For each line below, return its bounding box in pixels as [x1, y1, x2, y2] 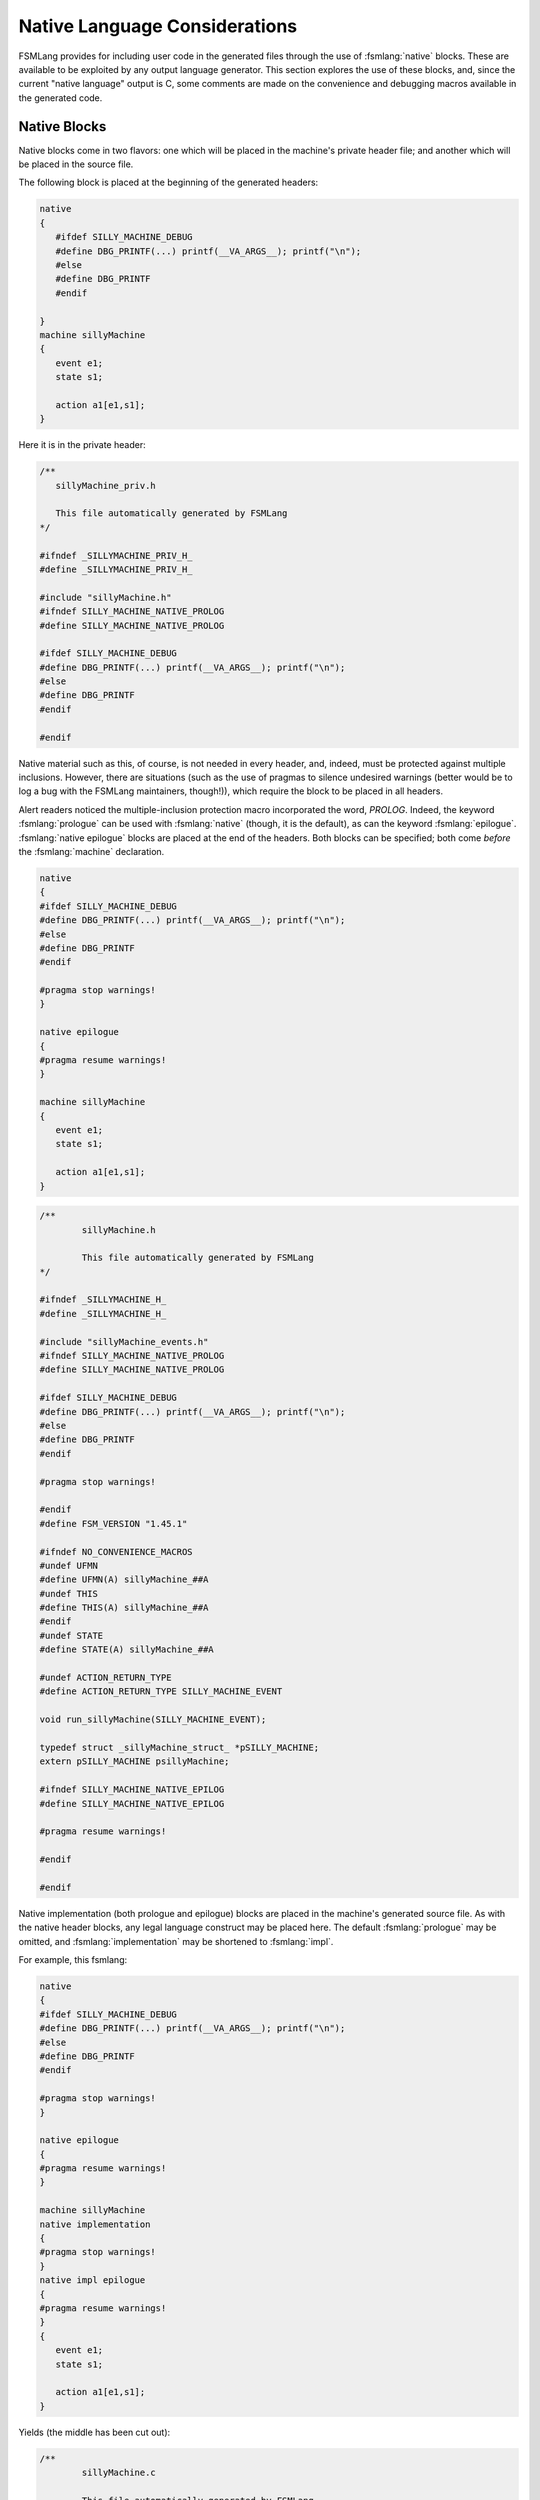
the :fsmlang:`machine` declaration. [18, 845, 165, 857]
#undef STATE [39, 1630, 104, 1641]
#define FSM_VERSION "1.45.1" [39, 1518, 188, 1529]
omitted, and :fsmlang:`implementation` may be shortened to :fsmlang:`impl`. [18, 1935, 334, 1947]
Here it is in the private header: [18, 439, 146, 451]
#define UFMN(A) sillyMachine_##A [39, 1574, 209, 1585]
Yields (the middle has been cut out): [18, 2426, 171, 2438]
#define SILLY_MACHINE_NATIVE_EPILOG [39, 1798, 225, 1809]
